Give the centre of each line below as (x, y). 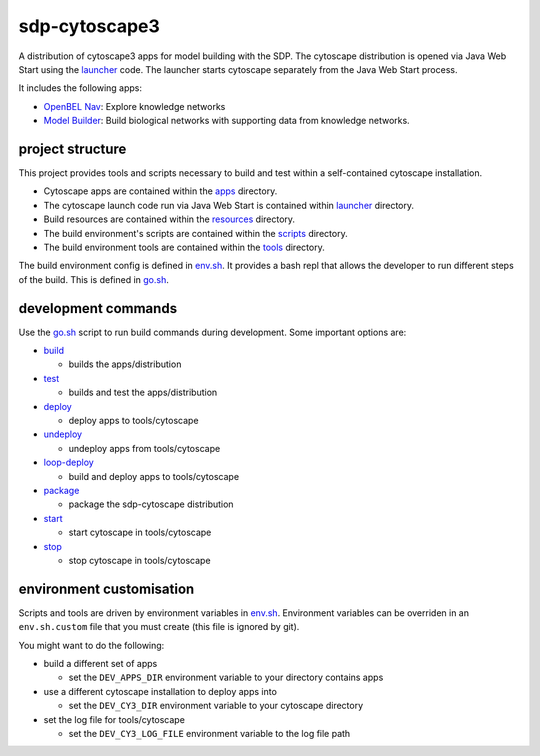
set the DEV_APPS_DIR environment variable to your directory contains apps (226, 677)
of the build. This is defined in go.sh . (93, 279)
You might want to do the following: (91, 645)
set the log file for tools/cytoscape (114, 719)
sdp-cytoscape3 (89, 26)
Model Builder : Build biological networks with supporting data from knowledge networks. (226, 121)
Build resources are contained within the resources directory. (169, 219)
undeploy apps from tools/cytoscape (144, 448)
